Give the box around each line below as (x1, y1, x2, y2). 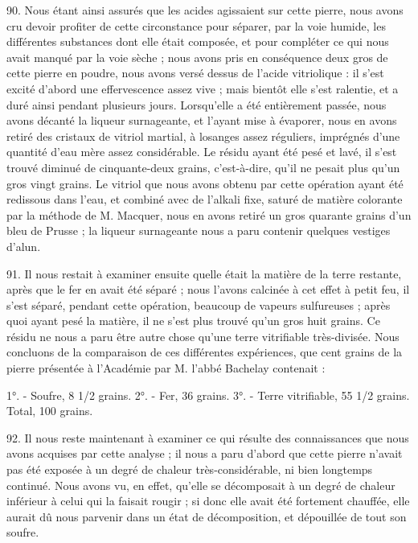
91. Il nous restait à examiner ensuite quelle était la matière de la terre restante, (6, 265, 402, 282)
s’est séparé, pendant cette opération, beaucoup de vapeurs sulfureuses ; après (6, 296, 391, 313)
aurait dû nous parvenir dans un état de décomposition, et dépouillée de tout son (6, 508, 407, 524)
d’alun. (6, 237, 41, 254)
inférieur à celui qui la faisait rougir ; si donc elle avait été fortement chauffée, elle (6, 492, 410, 509)
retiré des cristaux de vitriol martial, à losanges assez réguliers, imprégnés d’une (6, 127, 400, 144)
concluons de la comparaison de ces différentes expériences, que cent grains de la (6, 343, 403, 360)
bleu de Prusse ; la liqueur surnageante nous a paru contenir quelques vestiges (6, 222, 391, 239)
